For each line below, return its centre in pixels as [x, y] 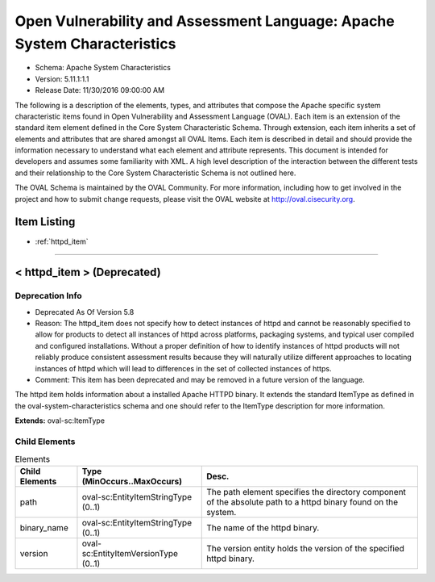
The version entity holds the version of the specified [305, 548]
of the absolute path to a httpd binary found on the [302, 502]
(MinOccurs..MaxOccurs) [132, 481]
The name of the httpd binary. [263, 527]
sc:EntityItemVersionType [130, 553]
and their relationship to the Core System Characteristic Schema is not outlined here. [155, 173]
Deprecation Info [48, 296]
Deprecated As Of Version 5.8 [85, 312]
